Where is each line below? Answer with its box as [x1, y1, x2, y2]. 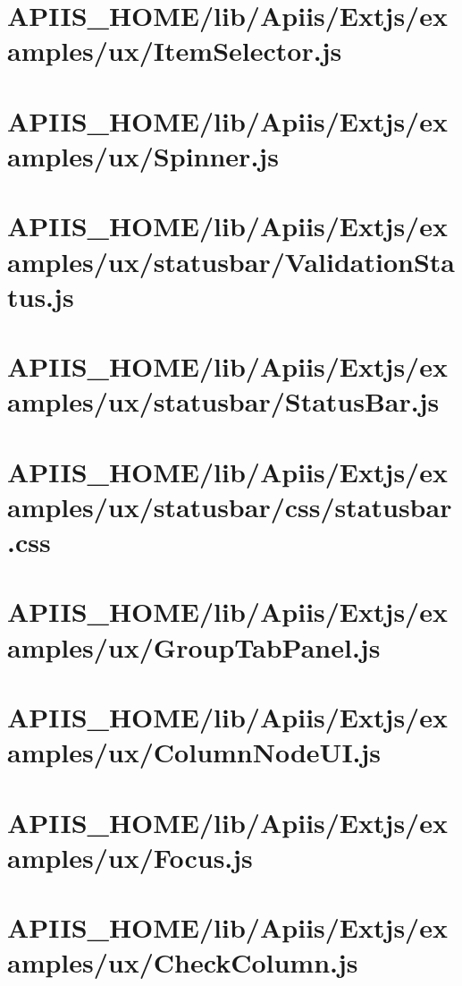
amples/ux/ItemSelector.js [7, 32, 342, 69]
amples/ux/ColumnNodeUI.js [7, 734, 382, 770]
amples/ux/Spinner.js [7, 137, 279, 174]
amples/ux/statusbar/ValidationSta [7, 242, 455, 279]
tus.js [7, 277, 74, 314]
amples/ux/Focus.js [7, 838, 253, 875]
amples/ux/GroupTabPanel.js [7, 628, 381, 665]
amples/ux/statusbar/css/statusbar [7, 488, 452, 524]
